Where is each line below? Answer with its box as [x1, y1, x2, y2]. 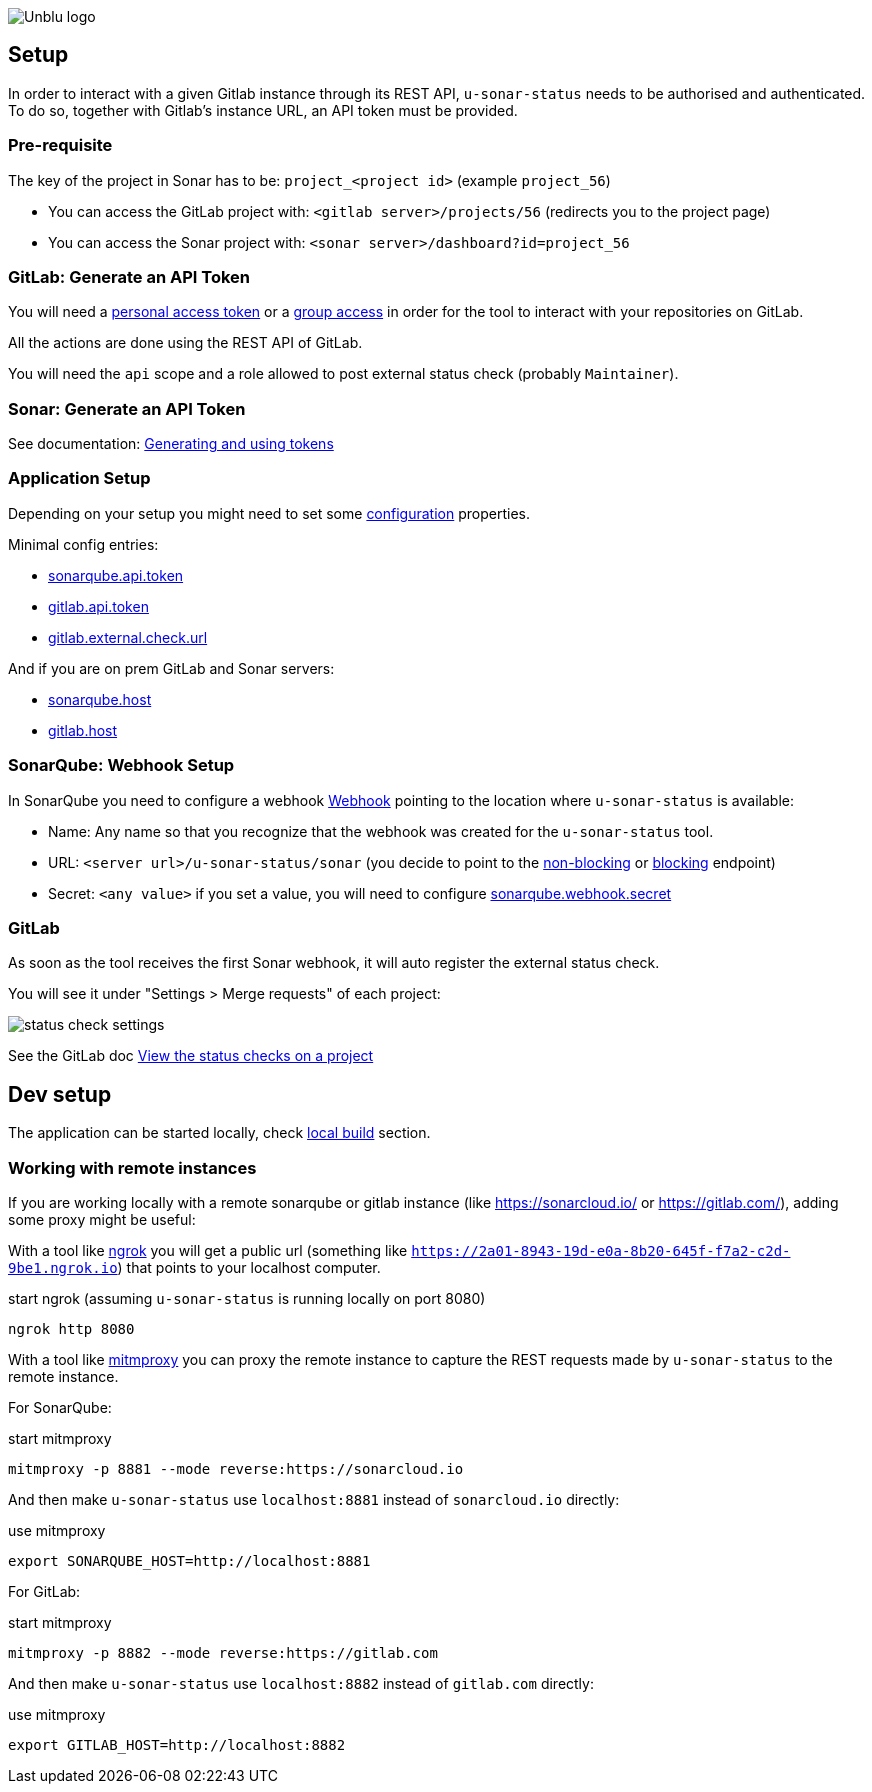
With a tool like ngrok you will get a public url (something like [8, 1241, 408, 1259]
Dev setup [8, 1081, 112, 1107]
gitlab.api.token [48, 597, 149, 615]
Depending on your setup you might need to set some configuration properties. [8, 504, 530, 522]
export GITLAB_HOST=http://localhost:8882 [8, 1736, 346, 1753]
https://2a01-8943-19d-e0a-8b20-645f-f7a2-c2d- [411, 1242, 791, 1259]
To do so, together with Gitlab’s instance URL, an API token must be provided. [8, 101, 518, 119]
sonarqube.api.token [48, 566, 184, 584]
